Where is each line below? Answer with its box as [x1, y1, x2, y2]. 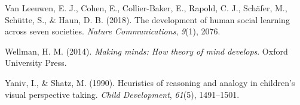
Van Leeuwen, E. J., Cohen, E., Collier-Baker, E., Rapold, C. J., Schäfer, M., [5, 2, 287, 14]
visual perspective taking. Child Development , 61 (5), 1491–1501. [5, 88, 240, 100]
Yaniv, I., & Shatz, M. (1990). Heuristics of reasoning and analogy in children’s [5, 76, 295, 88]
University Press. [5, 56, 67, 69]
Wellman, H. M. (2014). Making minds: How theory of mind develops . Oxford [5, 44, 288, 57]
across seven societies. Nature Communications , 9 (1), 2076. [5, 25, 221, 37]
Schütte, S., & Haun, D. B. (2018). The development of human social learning [5, 13, 290, 26]
